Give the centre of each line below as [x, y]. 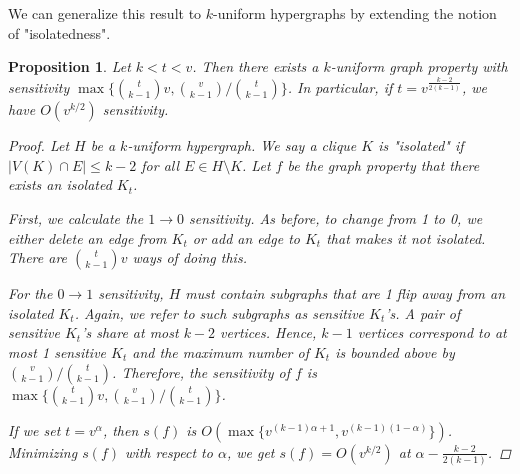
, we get [250, 451]
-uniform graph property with [419, 66]
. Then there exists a [255, 66]
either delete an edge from [87, 237]
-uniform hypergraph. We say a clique [242, 145]
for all [160, 164]
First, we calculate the [76, 218]
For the [30, 293]
